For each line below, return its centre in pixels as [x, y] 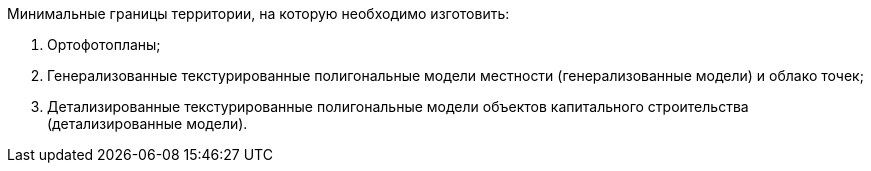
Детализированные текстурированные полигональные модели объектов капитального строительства [398, 106]
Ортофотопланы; [104, 44]
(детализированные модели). [147, 123]
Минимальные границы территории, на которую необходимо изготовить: [258, 13]
